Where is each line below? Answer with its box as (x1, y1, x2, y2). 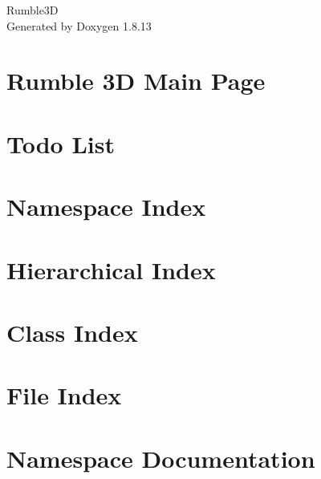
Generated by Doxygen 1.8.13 (6, 17, 152, 34)
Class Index (6, 315, 138, 348)
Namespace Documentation (6, 441, 315, 474)
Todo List (6, 127, 115, 160)
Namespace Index (6, 190, 206, 223)
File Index (6, 379, 122, 412)
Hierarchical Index (6, 253, 216, 286)
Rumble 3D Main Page (6, 64, 266, 97)
